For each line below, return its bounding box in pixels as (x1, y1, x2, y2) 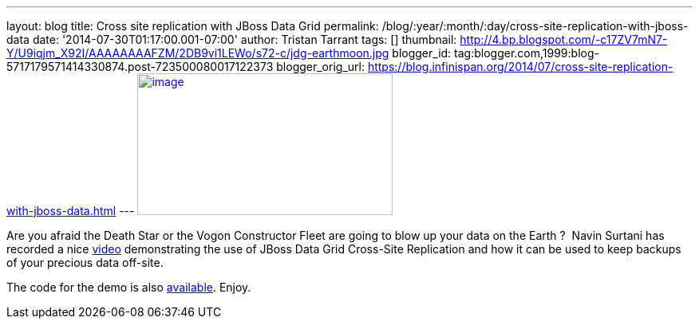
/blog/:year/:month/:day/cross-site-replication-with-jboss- (381, 19, 689, 33)
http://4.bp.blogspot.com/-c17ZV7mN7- (460, 33, 668, 46)
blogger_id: (392, 46, 452, 60)
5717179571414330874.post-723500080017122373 (6, 60, 274, 73)
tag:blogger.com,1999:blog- (454, 46, 599, 60)
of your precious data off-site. (6, 256, 164, 269)
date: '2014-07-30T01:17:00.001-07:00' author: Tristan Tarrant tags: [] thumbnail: (32, 33, 457, 46)
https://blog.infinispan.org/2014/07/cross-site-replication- (367, 60, 673, 73)
